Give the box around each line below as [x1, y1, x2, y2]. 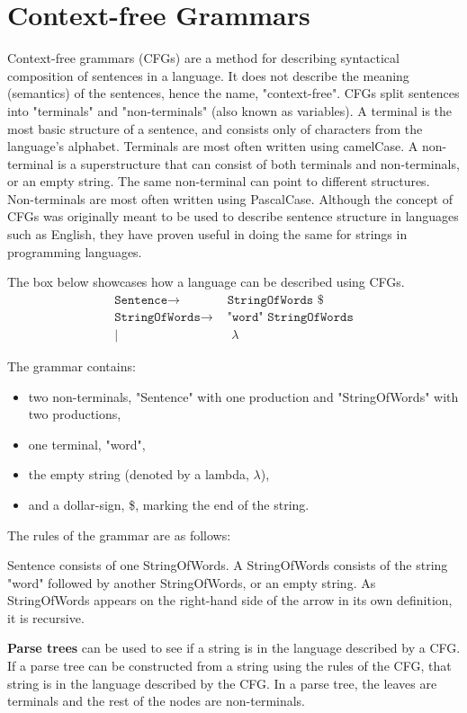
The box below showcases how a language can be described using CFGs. [7, 272, 405, 291]
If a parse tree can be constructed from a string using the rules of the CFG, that [7, 656, 452, 675]
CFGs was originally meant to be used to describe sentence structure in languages [7, 207, 459, 226]
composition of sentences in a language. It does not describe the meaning [7, 66, 409, 85]
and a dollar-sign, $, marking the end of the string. [28, 495, 310, 513]
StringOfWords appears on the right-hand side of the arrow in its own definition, [7, 591, 453, 610]
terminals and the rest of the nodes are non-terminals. [7, 691, 306, 710]
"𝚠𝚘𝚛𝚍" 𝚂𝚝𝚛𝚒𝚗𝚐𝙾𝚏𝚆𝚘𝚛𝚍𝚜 [227, 310, 354, 324]
